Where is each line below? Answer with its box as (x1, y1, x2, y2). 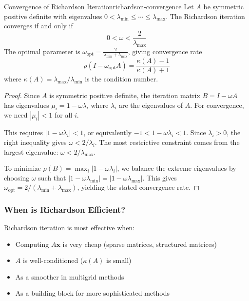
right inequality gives (4, 137, 67, 147)
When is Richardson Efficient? (4, 203, 126, 215)
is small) (106, 255, 132, 265)
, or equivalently (83, 127, 132, 138)
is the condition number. (85, 74, 158, 84)
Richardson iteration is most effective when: (4, 222, 135, 233)
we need (4, 110, 28, 120)
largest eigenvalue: (4, 146, 58, 157)
